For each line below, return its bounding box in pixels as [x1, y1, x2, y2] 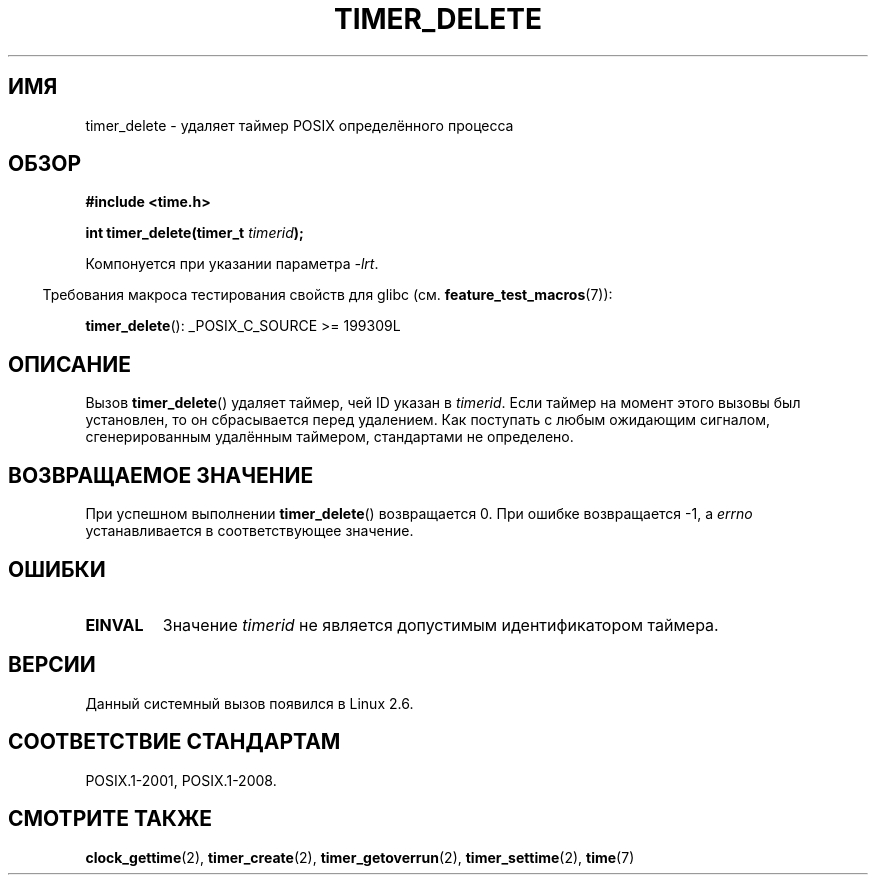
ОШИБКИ [8, 556, 106, 582]
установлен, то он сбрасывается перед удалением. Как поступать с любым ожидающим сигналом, [85, 411, 770, 429]
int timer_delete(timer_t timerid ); [85, 224, 304, 242]
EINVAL [85, 614, 144, 635]
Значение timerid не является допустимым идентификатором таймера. [162, 614, 719, 635]
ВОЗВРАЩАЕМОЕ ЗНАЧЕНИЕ [8, 462, 314, 488]
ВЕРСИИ [8, 652, 96, 678]
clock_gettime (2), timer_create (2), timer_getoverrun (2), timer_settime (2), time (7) [85, 848, 635, 866]
